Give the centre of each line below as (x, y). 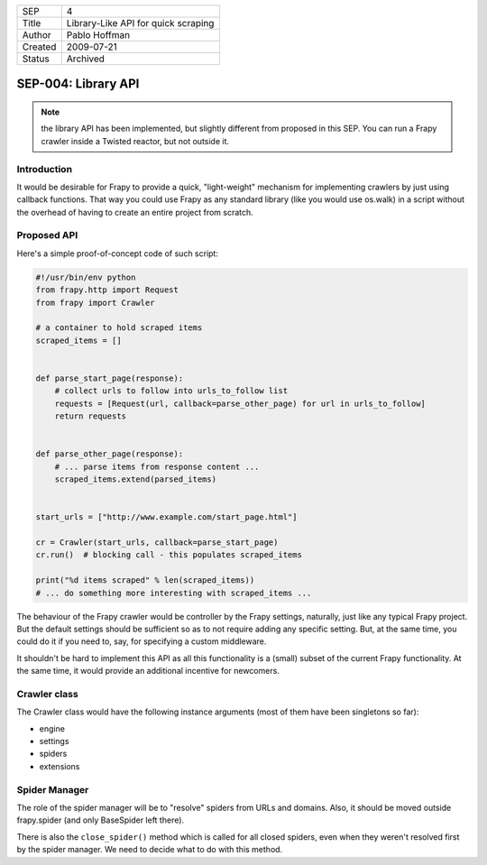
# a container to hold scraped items (119, 328)
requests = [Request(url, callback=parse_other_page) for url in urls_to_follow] (240, 403)
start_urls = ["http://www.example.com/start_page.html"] (166, 517)
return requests (90, 416)
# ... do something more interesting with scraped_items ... (174, 593)
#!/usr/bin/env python (86, 277)
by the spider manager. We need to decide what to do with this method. (150, 850)
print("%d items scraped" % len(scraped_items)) (145, 580)
